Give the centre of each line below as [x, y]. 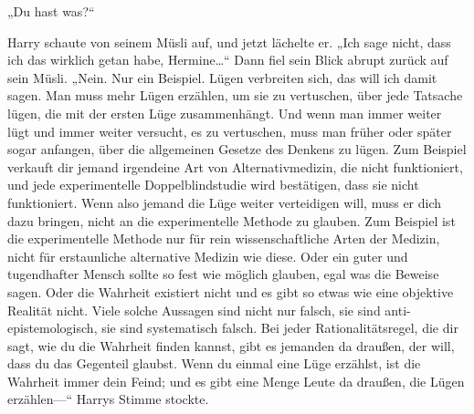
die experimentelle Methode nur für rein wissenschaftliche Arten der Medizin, [224, 238]
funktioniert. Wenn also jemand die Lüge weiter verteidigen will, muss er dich [225, 202]
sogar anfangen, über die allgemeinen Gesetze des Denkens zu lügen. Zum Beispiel [237, 149]
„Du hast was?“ [51, 11]
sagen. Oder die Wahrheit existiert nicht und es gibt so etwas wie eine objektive [231, 291]
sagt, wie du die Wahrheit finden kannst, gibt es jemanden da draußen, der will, [231, 345]
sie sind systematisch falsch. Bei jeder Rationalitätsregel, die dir [280, 328]
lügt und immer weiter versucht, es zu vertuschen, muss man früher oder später [230, 131]
